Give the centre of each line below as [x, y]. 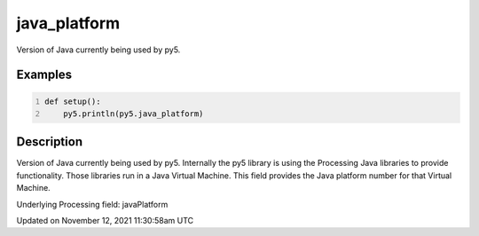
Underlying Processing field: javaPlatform [92, 204]
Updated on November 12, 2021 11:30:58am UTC [105, 220]
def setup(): [73, 101]
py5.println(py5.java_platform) [133, 114]
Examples [44, 75]
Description [50, 142]
